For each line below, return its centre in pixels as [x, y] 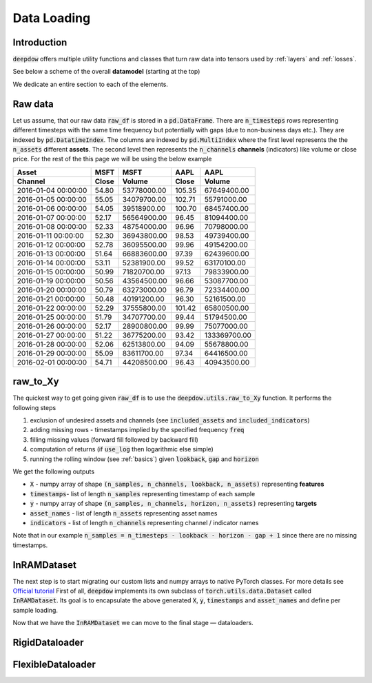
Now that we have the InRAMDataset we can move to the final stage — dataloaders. [133, 623]
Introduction [40, 42]
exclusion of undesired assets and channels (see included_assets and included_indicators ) [170, 420]
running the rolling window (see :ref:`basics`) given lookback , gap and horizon [145, 459]
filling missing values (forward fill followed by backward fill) [114, 439]
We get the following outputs [54, 471]
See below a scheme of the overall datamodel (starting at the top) [106, 72]
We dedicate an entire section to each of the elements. [91, 84]
